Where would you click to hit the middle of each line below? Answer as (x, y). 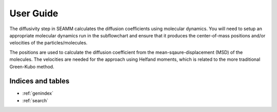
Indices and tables (39, 81)
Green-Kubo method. (32, 66)
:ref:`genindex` (38, 93)
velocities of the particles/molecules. (48, 43)
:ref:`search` (35, 100)
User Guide (34, 13)
